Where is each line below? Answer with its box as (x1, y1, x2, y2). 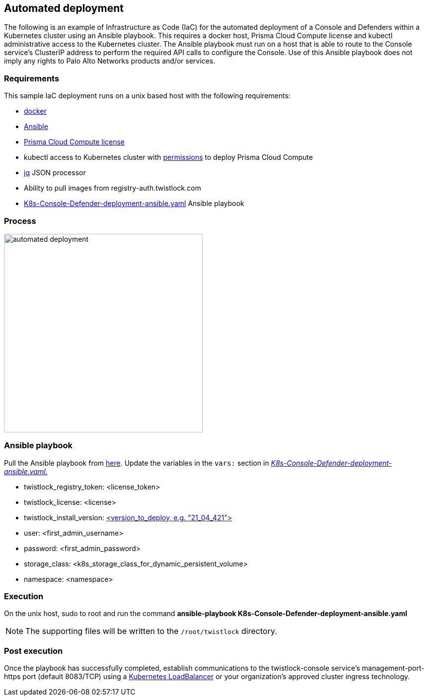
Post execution (4, 645, 63, 656)
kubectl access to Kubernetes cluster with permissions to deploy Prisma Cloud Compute (24, 153, 313, 162)
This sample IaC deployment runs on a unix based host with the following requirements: (4, 91, 291, 100)
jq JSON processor (24, 168, 86, 177)
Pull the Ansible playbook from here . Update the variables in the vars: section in (4, 458, 269, 467)
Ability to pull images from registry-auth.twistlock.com (24, 184, 201, 193)
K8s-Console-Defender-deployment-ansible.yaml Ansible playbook (24, 199, 244, 208)
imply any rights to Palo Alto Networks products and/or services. (4, 57, 215, 66)
